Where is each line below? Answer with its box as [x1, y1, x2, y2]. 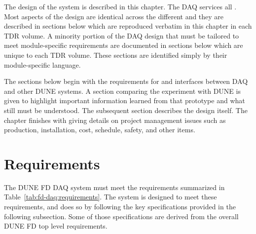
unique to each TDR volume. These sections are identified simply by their [4, 49, 227, 60]
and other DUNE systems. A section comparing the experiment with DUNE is [4, 85, 241, 96]
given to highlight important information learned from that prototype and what [4, 95, 245, 106]
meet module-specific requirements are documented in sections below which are [4, 40, 243, 50]
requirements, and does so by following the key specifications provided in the [4, 201, 236, 212]
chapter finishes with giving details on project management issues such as [4, 115, 226, 125]
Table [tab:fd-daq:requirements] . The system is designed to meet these [4, 192, 217, 202]
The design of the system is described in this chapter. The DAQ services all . [4, 1, 237, 11]
